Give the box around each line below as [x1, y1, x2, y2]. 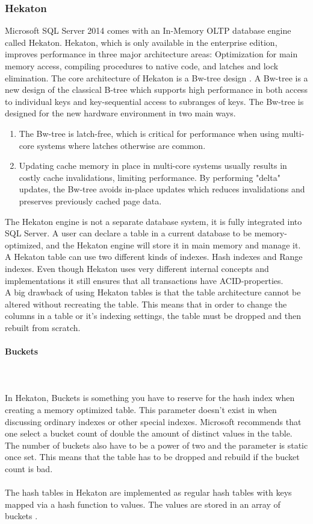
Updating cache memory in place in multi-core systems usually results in [19, 159, 287, 172]
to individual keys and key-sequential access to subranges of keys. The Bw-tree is [5, 95, 304, 107]
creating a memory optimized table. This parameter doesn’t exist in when [5, 403, 277, 416]
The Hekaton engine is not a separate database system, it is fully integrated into [5, 215, 302, 227]
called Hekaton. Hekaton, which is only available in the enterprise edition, [5, 36, 277, 48]
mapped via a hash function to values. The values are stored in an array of [5, 497, 280, 510]
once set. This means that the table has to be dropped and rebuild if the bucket [5, 450, 300, 463]
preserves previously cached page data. [19, 194, 162, 207]
